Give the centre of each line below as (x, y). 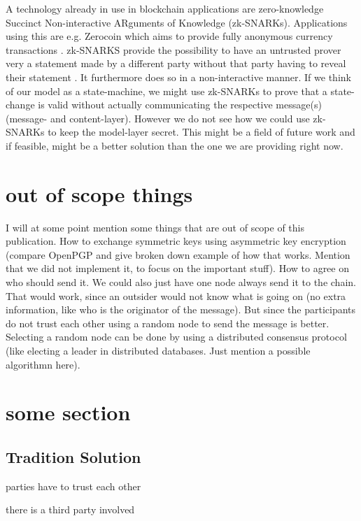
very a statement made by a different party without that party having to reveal (176, 63)
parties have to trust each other (73, 486)
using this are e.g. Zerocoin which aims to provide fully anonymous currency (169, 36)
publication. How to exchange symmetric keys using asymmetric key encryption (176, 241)
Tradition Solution (73, 456)
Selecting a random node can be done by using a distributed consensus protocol (176, 337)
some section (68, 412)
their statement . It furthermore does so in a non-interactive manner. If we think (178, 77)
